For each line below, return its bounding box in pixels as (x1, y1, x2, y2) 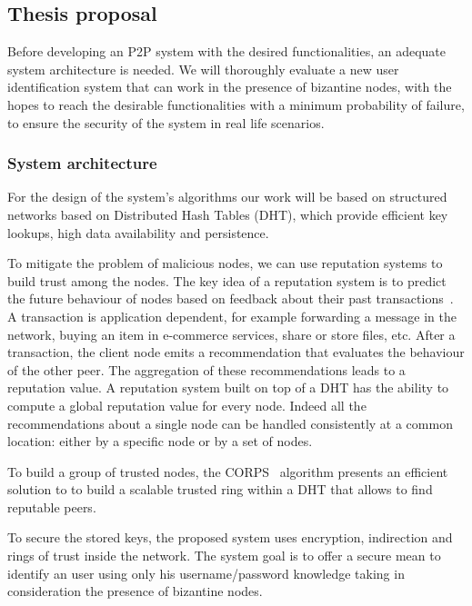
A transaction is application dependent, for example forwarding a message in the (7, 306, 457, 325)
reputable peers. (7, 497, 96, 516)
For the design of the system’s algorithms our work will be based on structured (7, 187, 447, 206)
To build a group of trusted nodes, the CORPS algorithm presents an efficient (7, 462, 448, 481)
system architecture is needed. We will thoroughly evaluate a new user (7, 59, 399, 78)
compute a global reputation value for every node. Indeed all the (7, 395, 367, 414)
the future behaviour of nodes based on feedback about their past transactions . (7, 289, 454, 308)
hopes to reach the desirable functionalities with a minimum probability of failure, (7, 94, 465, 114)
